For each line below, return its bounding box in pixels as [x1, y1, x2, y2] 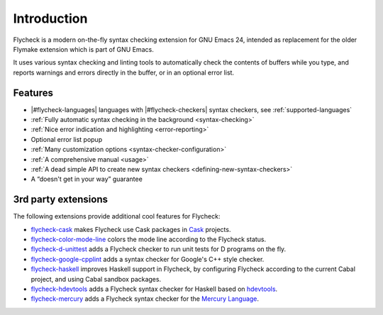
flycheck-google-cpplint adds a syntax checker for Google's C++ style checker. [30, 255, 265, 263]
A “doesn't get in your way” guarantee [30, 175, 143, 184]
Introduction [13, 11, 88, 26]
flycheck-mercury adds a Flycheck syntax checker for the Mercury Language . [30, 294, 259, 303]
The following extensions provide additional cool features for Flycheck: [13, 212, 221, 221]
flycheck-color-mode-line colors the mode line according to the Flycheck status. [30, 235, 267, 244]
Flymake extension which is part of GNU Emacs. [13, 45, 154, 53]
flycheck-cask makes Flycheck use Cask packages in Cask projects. [30, 225, 231, 233]
